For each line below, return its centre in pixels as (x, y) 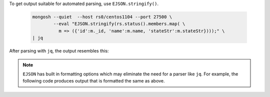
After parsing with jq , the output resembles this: (59, 51)
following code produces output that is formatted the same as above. (94, 81)
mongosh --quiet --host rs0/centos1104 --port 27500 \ (102, 17)
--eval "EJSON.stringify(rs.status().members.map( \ (119, 24)
